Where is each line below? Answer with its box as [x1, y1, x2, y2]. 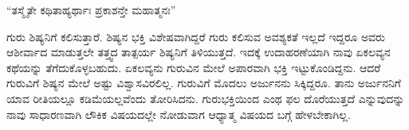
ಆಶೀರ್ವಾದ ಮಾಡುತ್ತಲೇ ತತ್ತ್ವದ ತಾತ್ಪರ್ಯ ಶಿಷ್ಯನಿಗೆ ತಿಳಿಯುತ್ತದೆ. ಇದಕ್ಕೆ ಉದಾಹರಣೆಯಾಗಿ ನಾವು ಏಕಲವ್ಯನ [6, 44, 391, 60]
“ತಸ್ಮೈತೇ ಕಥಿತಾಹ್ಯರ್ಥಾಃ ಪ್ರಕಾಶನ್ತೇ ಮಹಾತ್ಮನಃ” [6, 2, 176, 17]
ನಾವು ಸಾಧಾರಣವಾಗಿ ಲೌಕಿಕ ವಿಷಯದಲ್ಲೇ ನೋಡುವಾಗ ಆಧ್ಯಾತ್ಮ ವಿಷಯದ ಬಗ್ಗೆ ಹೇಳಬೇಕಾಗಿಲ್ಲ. [6, 105, 351, 122]
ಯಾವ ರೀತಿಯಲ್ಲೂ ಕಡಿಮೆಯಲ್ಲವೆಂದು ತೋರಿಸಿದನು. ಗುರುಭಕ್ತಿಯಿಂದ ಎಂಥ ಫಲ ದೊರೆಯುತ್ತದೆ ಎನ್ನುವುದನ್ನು [6, 90, 405, 106]
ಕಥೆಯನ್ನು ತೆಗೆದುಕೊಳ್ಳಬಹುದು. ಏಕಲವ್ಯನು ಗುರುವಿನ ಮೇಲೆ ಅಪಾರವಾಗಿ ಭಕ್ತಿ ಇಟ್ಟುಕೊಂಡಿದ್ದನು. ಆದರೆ [6, 59, 381, 75]
